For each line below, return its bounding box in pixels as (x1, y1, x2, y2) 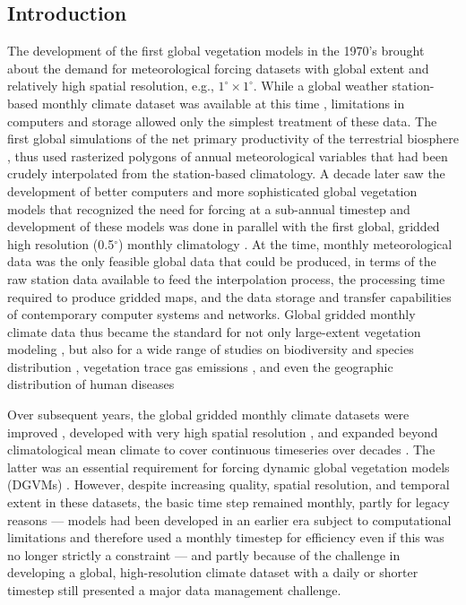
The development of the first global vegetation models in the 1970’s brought (7, 41, 425, 60)
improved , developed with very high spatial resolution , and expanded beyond (7, 422, 438, 441)
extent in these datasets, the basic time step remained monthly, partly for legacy (7, 493, 450, 512)
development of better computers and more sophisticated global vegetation (7, 181, 418, 200)
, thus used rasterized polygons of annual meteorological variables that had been (7, 146, 448, 165)
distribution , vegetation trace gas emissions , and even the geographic (7, 357, 393, 376)
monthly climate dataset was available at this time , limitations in (41, 93, 405, 112)
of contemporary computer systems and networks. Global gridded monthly (7, 305, 416, 324)
